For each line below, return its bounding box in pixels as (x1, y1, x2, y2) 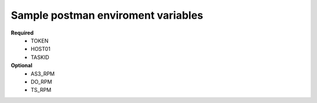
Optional (11, 62, 32, 69)
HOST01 (31, 46, 51, 53)
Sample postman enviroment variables (11, 9, 204, 22)
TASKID (31, 53, 49, 61)
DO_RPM (31, 78, 52, 85)
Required (11, 29, 34, 36)
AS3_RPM (31, 70, 55, 77)
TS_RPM (31, 87, 52, 94)
